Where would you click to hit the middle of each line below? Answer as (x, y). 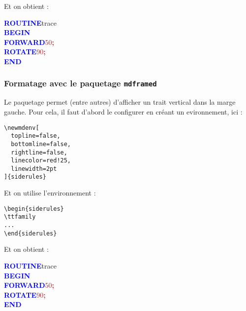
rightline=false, (39, 152)
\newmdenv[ (22, 128)
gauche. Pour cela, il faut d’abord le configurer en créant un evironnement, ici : (123, 111)
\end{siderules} (31, 233)
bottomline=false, (41, 144)
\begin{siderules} (34, 209)
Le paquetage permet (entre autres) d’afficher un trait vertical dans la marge (120, 102)
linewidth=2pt (34, 169)
